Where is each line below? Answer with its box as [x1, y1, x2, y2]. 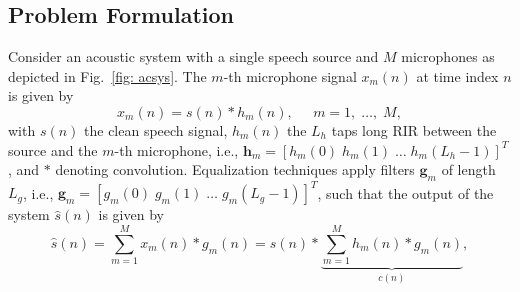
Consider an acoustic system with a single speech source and [8, 46, 379, 67]
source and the [8, 139, 98, 160]
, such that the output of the [317, 182, 494, 203]
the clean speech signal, [84, 119, 228, 140]
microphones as [401, 46, 495, 67]
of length [441, 159, 496, 180]
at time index [416, 65, 499, 86]
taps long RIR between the [331, 119, 497, 140]
